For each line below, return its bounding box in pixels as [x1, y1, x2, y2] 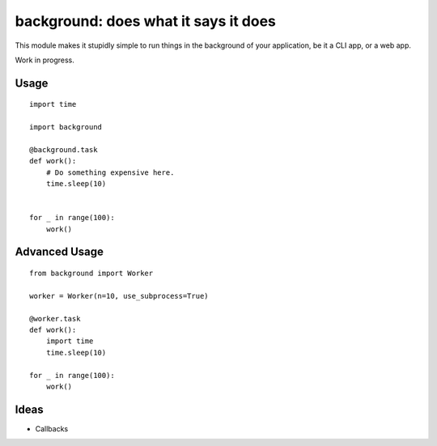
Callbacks [35, 423, 69, 433]
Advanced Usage [15, 245, 104, 259]
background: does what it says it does [15, 12, 277, 30]
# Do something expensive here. [45, 168, 175, 177]
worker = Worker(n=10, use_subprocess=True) [29, 291, 210, 300]
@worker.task [29, 314, 81, 323]
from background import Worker [29, 269, 154, 278]
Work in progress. [15, 55, 74, 65]
